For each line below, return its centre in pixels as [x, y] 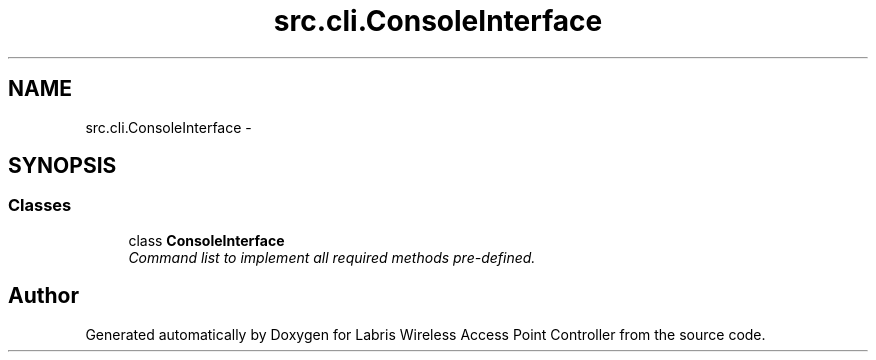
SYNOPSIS [62, 166]
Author [43, 296]
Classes [40, 205]
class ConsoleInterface [206, 240]
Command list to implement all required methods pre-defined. [332, 257]
